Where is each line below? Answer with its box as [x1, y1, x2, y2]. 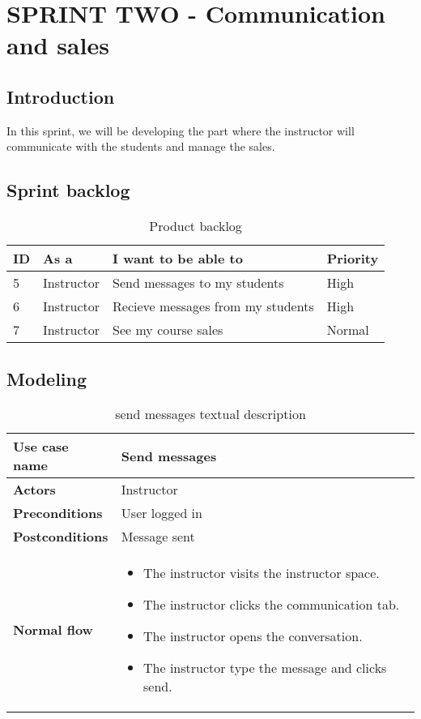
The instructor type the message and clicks [143, 658, 387, 678]
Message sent [121, 527, 195, 546]
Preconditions [13, 503, 103, 523]
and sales [6, 28, 109, 62]
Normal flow [13, 620, 93, 640]
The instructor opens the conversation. [143, 627, 363, 646]
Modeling [6, 366, 87, 391]
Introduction [6, 83, 115, 109]
